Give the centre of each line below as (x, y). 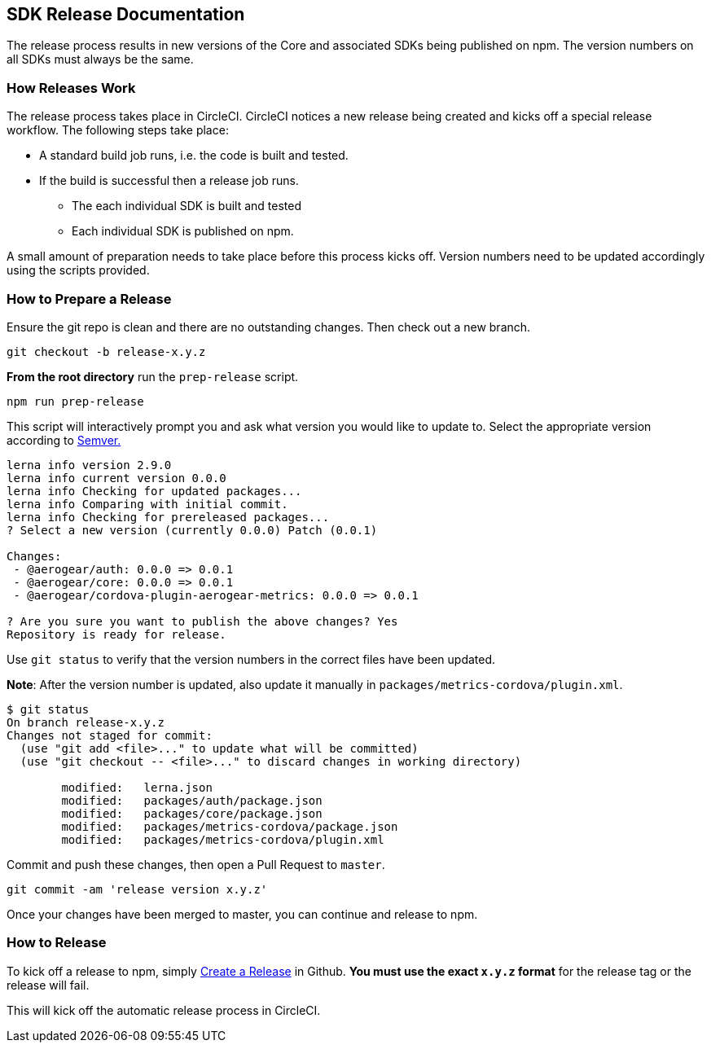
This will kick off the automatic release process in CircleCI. (164, 1010)
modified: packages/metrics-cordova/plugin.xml (223, 839)
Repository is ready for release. (116, 634)
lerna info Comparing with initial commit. (147, 504)
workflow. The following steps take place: (118, 130)
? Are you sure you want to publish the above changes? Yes (202, 621)
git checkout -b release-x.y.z (106, 351)
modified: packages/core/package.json (192, 813)
